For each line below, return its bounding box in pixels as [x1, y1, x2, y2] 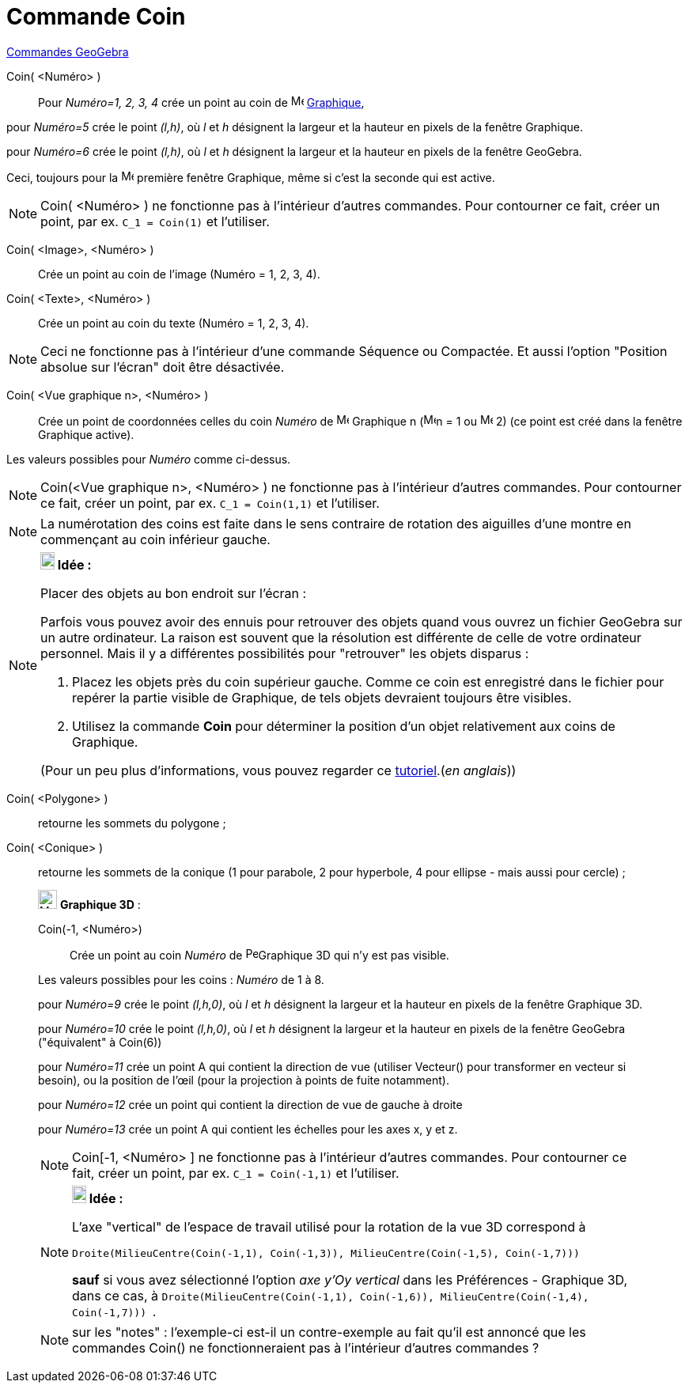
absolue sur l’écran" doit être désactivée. [40, 358, 285, 375]
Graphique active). [38, 427, 134, 441]
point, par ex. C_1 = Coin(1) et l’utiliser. [40, 213, 270, 229]
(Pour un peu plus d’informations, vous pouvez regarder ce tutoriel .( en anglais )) [40, 762, 517, 778]
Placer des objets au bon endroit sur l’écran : [40, 585, 307, 601]
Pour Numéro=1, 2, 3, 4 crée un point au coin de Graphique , [38, 95, 365, 109]
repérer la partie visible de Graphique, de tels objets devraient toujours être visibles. [72, 689, 572, 706]
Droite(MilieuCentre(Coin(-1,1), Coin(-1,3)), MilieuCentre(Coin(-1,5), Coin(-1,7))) [72, 1247, 580, 1259]
